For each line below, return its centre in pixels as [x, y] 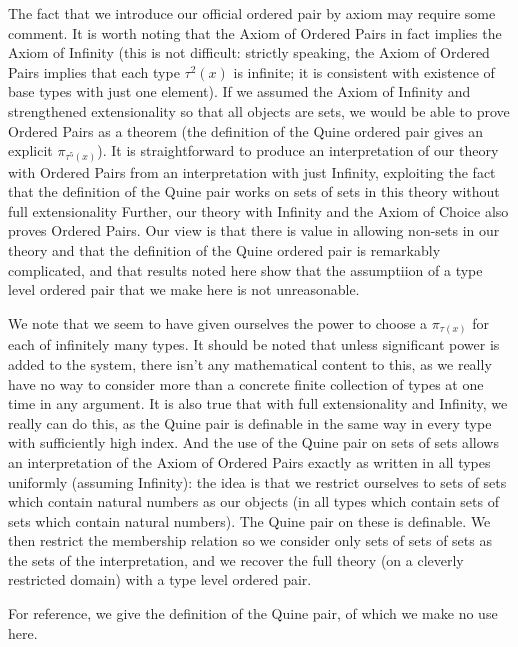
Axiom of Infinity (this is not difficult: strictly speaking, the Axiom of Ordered [249, 52]
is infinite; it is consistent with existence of [364, 71]
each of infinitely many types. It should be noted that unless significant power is [254, 344]
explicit [30, 150]
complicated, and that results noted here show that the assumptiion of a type [245, 269]
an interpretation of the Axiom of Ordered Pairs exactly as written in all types [249, 461]
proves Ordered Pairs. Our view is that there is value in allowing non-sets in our [254, 230]
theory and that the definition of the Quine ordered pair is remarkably [224, 250]
